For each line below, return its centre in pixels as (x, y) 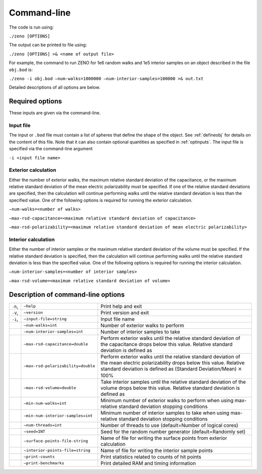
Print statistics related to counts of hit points (151, 457)
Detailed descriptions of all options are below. (55, 87)
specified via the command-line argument (51, 149)
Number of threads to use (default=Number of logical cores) (169, 425)
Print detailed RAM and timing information (148, 463)
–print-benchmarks (44, 463)
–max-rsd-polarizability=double (59, 366)
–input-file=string (45, 319)
